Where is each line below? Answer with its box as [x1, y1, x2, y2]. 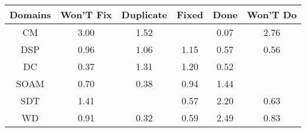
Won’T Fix [60, 8, 112, 21]
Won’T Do [247, 8, 297, 21]
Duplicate [121, 8, 168, 21]
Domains [9, 8, 51, 21]
